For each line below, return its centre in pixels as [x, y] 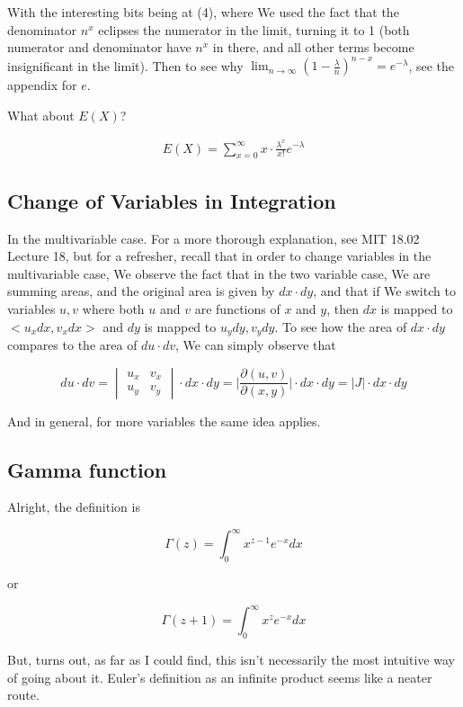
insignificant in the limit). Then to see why [125, 65]
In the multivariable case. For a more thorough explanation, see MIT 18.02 [214, 238]
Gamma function [87, 469]
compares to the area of [72, 345]
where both [113, 308]
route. [23, 695]
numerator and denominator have [99, 47]
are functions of [237, 308]
